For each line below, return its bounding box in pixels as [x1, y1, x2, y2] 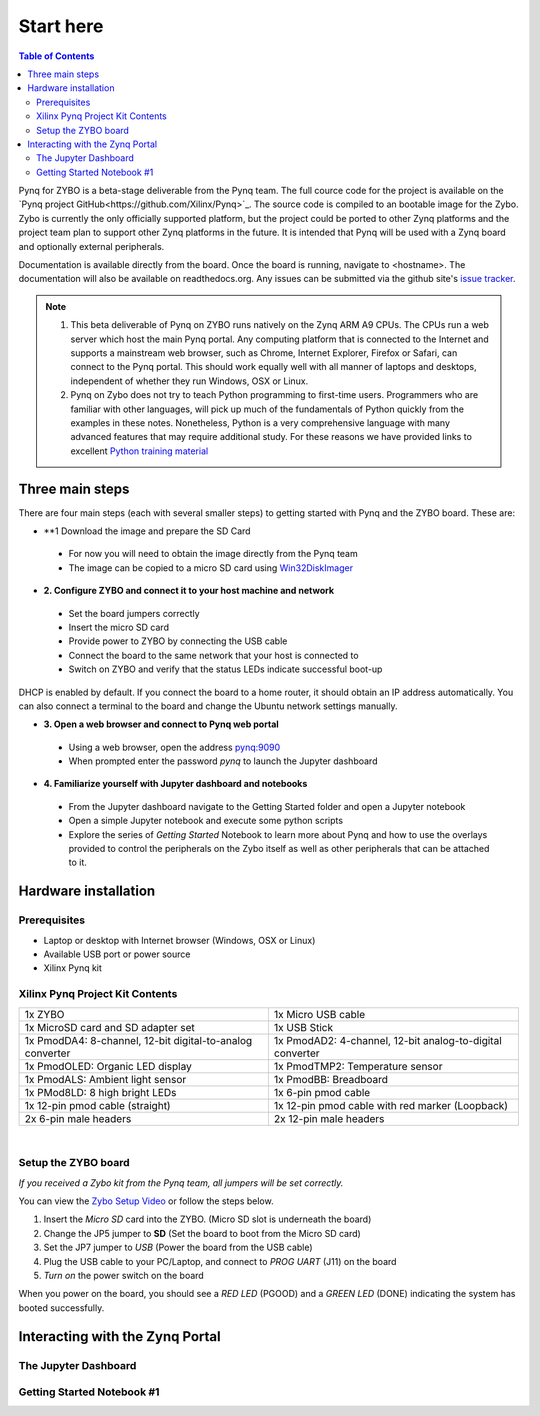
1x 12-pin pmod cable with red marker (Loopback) [273, 1098, 509, 1112]
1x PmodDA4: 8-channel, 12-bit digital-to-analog [24, 1033, 253, 1047]
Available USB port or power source [43, 948, 191, 960]
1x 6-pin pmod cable [273, 1085, 371, 1099]
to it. [68, 856, 87, 869]
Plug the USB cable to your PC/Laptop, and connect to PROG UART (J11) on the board [43, 1255, 397, 1267]
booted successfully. [18, 1301, 105, 1314]
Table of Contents [18, 50, 95, 62]
